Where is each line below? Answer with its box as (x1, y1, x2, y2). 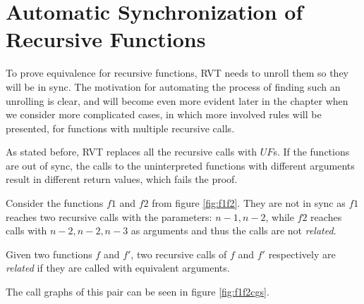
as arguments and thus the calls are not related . (131, 223, 336, 238)
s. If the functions (273, 144, 350, 159)
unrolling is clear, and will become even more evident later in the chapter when (6, 93, 348, 108)
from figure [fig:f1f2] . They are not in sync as (152, 196, 346, 210)
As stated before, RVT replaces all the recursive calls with (6, 144, 257, 159)
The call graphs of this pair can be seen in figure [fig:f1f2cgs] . (6, 284, 269, 299)
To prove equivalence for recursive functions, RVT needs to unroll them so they (6, 65, 349, 80)
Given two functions (6, 246, 92, 261)
